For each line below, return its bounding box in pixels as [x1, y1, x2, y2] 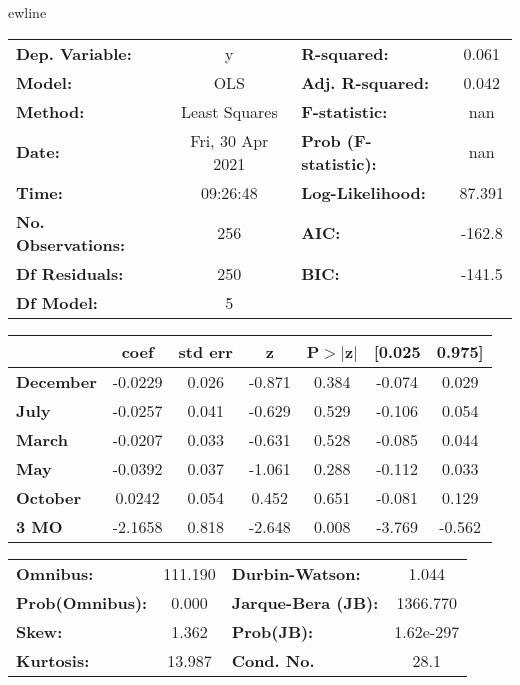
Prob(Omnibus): [16, 590, 148, 614]
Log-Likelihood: [301, 180, 426, 204]
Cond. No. [231, 648, 315, 672]
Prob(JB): [231, 619, 314, 643]
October [16, 485, 82, 509]
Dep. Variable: [16, 41, 132, 65]
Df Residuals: [16, 261, 124, 285]
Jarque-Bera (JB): [231, 590, 379, 614]
